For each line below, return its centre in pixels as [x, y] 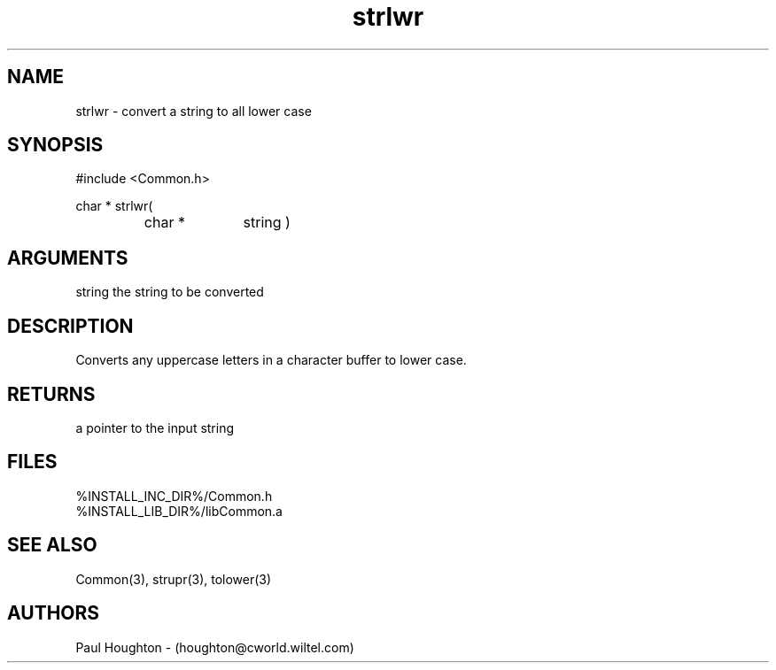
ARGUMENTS [68, 258]
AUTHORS [54, 613]
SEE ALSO [52, 545]
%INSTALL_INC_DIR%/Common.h [174, 496]
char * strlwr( [114, 206]
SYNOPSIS [55, 145]
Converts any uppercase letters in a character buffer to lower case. [271, 360]
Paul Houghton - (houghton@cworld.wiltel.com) [215, 647]
